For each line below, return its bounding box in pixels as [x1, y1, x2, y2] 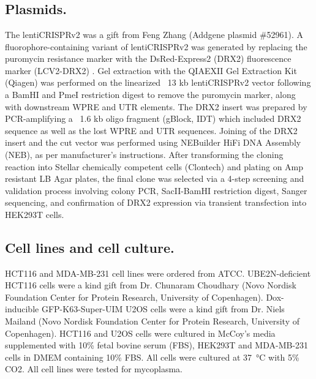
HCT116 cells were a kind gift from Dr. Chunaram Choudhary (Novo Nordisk [5, 279, 296, 291]
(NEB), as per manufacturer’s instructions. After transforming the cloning [5, 148, 284, 160]
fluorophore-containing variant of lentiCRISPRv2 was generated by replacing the [5, 40, 307, 53]
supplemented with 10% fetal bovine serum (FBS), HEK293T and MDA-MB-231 [5, 339, 309, 351]
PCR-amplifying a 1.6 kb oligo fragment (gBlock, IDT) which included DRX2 [5, 112, 301, 125]
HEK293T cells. [5, 208, 64, 220]
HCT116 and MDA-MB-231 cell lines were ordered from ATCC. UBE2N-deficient [5, 266, 311, 279]
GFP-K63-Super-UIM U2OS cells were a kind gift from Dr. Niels [41, 302, 285, 315]
